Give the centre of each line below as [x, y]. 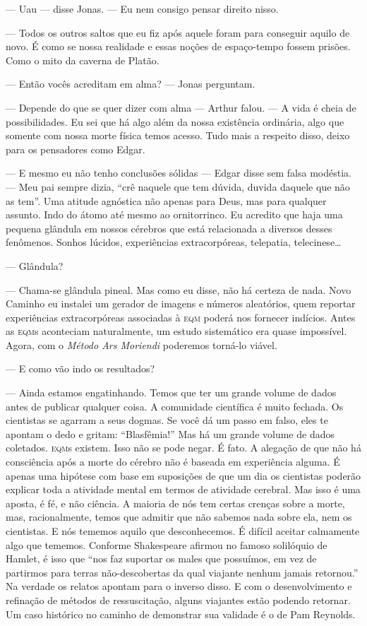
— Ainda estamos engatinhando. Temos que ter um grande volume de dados [171, 392]
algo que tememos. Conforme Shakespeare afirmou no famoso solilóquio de [167, 544]
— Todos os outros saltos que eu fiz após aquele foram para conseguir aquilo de [178, 32]
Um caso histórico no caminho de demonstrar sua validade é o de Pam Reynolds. [181, 614]
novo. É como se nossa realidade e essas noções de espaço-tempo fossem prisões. [178, 46]
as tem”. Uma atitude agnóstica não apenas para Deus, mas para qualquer [166, 200]
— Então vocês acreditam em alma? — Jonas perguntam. [131, 84]
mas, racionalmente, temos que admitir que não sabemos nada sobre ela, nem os [179, 517]
